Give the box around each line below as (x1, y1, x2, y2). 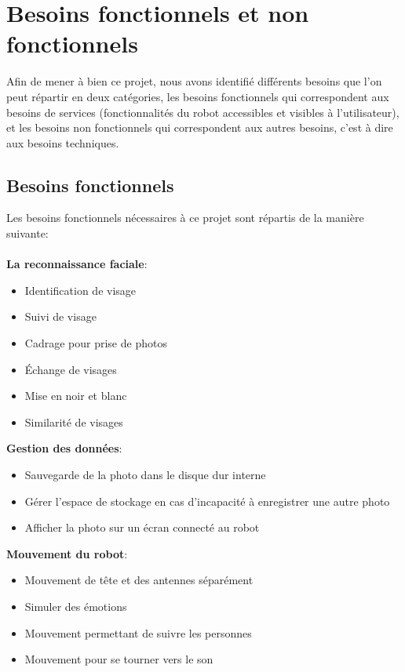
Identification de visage (24, 282, 137, 298)
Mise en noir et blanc (24, 387, 127, 404)
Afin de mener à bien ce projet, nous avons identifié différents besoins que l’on (6, 73, 382, 89)
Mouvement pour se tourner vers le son (24, 651, 213, 667)
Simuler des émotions (24, 598, 127, 614)
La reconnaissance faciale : (6, 256, 148, 272)
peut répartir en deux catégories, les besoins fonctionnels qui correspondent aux (6, 88, 389, 104)
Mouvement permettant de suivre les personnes (24, 624, 252, 641)
